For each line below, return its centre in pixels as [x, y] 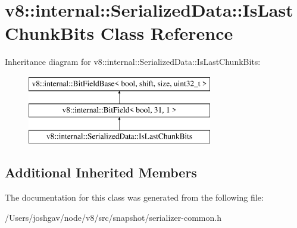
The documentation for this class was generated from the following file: [134, 197]
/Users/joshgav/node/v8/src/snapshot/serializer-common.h [113, 217]
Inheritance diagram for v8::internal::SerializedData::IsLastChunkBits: [133, 62]
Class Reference [167, 33]
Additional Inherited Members [101, 172]
